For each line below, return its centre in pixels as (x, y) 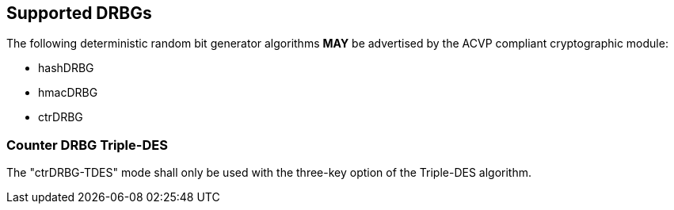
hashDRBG (66, 68)
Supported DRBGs (79, 13)
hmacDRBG (68, 93)
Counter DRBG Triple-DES (87, 145)
